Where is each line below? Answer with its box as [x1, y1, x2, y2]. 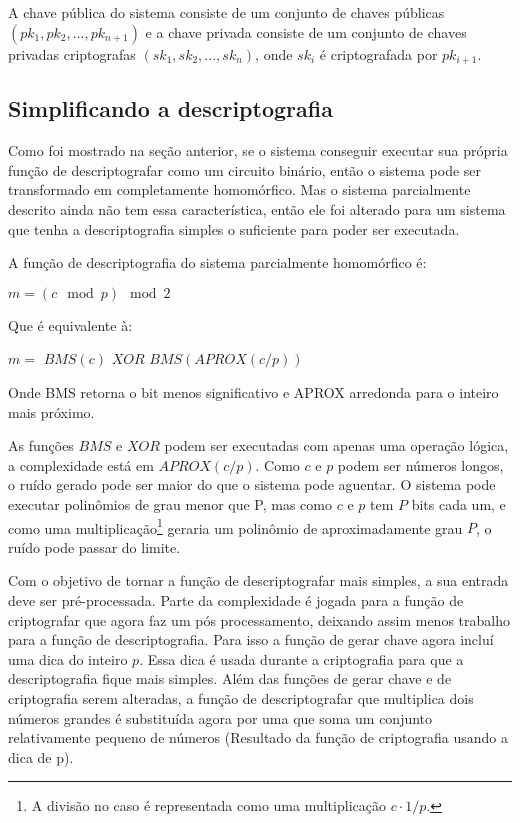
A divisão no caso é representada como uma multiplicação [31, 795, 386, 816]
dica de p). [8, 746, 74, 767]
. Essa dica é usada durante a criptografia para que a [139, 648, 464, 669]
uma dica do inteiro [8, 648, 128, 669]
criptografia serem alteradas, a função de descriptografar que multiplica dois [8, 687, 474, 708]
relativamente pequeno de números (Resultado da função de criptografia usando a [8, 727, 508, 748]
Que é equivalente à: [8, 314, 133, 335]
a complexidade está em [8, 454, 154, 475]
